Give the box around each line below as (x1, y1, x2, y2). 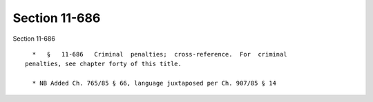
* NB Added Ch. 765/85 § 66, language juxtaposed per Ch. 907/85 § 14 (32, 79, 276, 88)
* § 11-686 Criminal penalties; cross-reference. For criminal (32, 50, 287, 58)
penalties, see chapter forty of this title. (25, 60, 182, 68)
